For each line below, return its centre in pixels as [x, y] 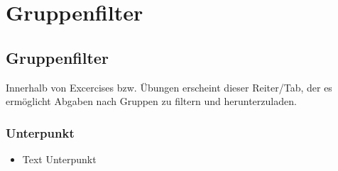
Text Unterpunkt [59, 159]
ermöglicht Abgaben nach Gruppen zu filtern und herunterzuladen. [151, 101]
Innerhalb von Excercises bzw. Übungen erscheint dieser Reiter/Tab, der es [169, 87]
